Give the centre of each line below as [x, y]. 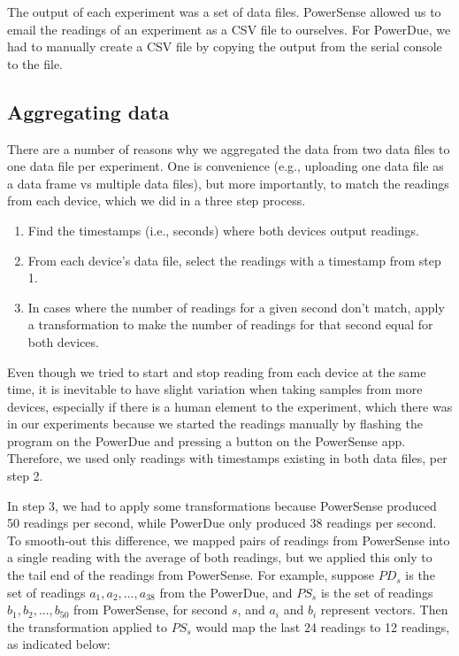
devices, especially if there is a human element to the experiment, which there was [230, 406]
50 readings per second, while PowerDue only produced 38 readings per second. [222, 523]
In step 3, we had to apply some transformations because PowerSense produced [222, 505]
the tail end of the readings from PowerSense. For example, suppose [191, 575]
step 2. [25, 476]
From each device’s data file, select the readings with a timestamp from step [234, 260]
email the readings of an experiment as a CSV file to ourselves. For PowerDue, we [229, 29]
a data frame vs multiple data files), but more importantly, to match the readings [228, 183]
